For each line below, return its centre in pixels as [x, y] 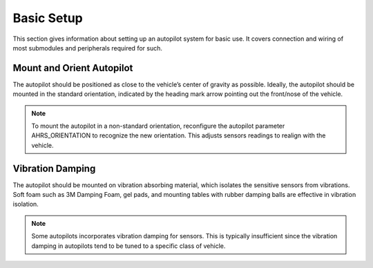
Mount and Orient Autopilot [73, 68]
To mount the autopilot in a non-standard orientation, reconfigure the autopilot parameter [158, 126]
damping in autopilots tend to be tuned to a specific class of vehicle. [128, 246]
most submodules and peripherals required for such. [87, 48]
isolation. [26, 204]
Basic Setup [48, 18]
